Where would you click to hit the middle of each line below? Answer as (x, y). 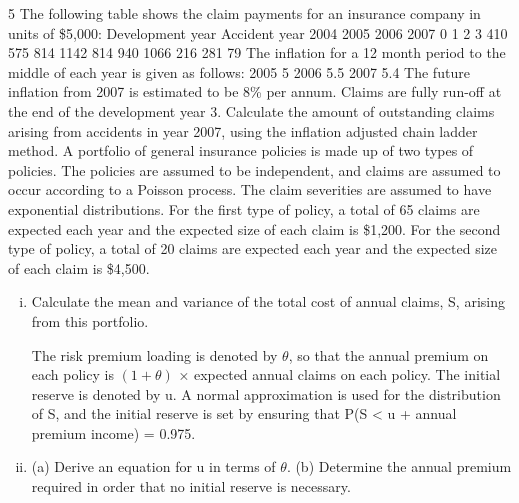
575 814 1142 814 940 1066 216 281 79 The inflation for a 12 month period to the (257, 52)
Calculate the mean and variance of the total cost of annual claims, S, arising (268, 301)
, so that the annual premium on (388, 354)
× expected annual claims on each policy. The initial (339, 374)
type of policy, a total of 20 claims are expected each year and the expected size (253, 248)
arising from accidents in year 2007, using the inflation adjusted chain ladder (243, 130)
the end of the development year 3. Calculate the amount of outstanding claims (251, 110)
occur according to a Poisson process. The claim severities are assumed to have (250, 189)
